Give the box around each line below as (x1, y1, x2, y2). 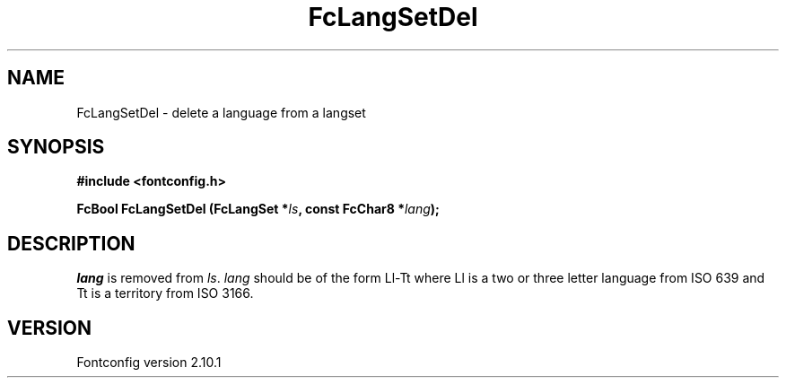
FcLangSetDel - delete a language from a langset (76, 104, 366, 120)
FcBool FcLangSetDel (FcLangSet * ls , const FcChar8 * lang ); (76, 201, 440, 217)
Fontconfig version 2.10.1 (76, 354, 222, 371)
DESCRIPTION (7, 232, 135, 255)
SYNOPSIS (7, 136, 105, 159)
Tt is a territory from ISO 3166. (76, 285, 254, 302)
